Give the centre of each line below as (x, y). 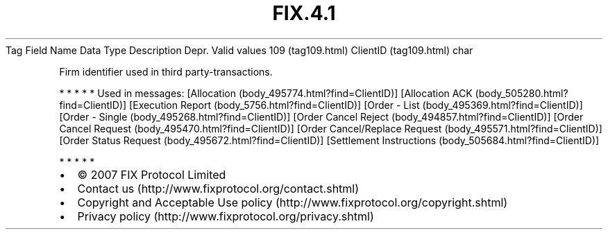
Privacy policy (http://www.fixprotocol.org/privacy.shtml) (226, 216)
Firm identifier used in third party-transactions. (166, 71)
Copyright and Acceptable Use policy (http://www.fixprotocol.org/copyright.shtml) (293, 202)
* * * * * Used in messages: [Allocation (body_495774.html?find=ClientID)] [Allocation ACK (266, 93)
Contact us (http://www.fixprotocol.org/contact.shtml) (218, 188)
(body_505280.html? (522, 93)
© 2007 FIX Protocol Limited (152, 174)
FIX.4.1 (304, 13)
